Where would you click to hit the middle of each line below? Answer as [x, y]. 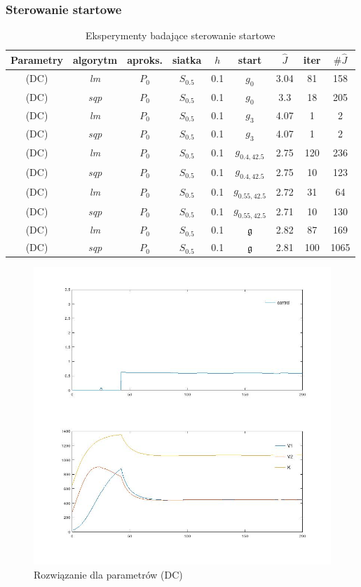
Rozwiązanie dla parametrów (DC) [108, 574]
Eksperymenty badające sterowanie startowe [180, 35]
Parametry [37, 59]
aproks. [145, 59]
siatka [187, 59]
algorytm [95, 59]
